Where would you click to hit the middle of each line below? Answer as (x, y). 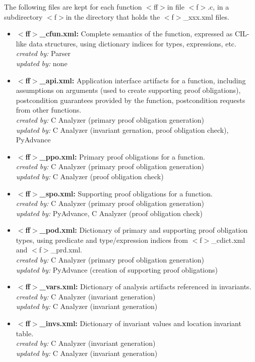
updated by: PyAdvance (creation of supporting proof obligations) (117, 269)
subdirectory (23, 16)
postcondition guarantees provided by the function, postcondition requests (131, 100)
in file (176, 7)
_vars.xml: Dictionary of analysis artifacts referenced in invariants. (145, 287)
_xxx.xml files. (206, 16)
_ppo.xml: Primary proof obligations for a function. (122, 156)
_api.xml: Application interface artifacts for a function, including (143, 80)
